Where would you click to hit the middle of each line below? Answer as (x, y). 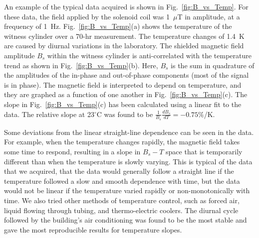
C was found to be (125, 114)
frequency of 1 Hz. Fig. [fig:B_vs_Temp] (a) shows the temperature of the (118, 26)
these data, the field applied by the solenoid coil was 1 (87, 16)
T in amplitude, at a (209, 16)
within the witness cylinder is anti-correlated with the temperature (149, 55)
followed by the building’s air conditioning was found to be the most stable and (126, 220)
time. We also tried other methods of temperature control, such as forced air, (122, 200)
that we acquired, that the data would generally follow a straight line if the (119, 171)
